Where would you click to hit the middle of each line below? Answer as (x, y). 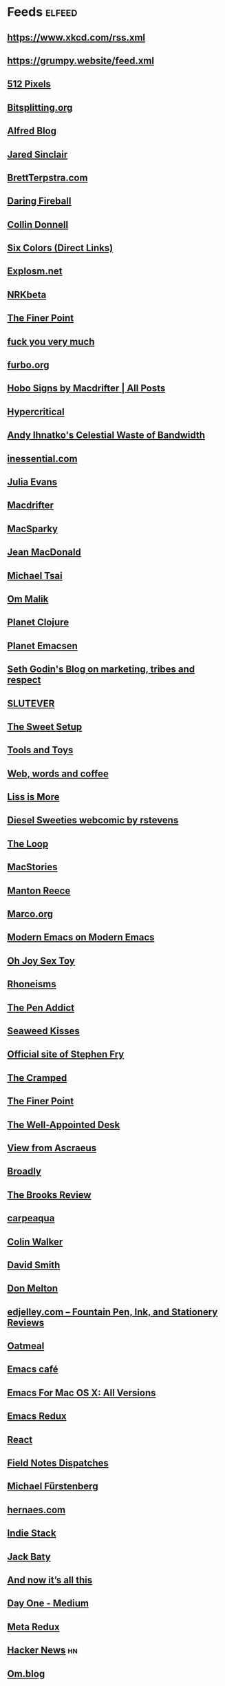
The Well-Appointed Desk (64, 1125)
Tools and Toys (40, 750)
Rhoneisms (32, 984)
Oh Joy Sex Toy (41, 961)
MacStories (32, 867)
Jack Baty (29, 1557)
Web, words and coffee (58, 773)
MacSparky (33, 528)
